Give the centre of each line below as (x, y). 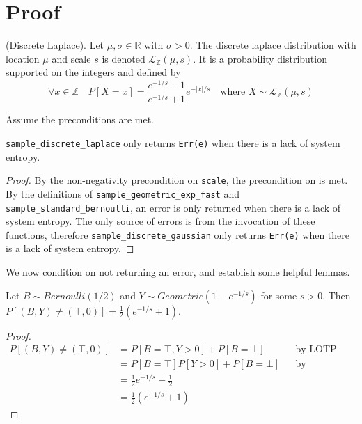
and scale (71, 58)
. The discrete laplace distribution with (273, 45)
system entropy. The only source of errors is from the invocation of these (160, 221)
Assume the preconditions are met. (80, 119)
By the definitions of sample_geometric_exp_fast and (123, 193)
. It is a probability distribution (260, 58)
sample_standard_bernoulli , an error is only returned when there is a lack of (173, 207)
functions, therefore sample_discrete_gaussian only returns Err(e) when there (178, 234)
